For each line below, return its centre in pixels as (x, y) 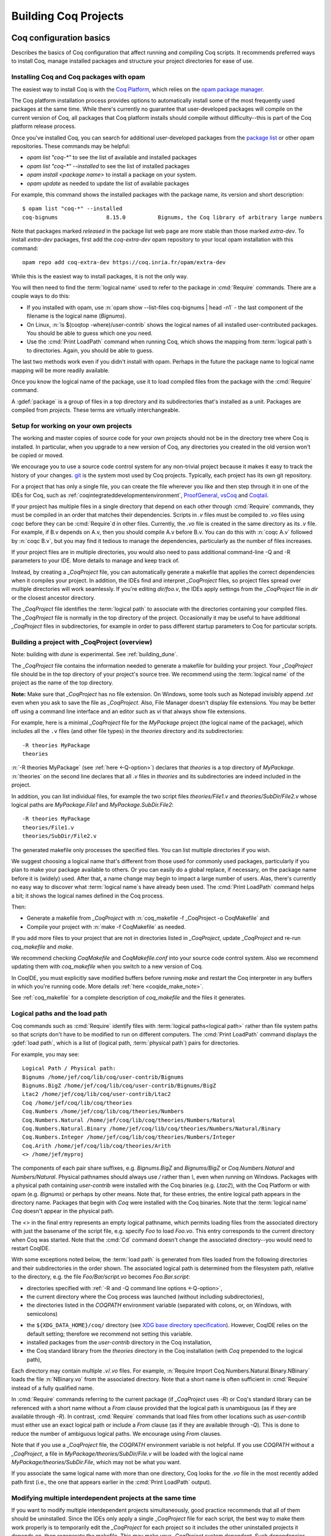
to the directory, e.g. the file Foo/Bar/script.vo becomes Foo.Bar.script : (101, 1277)
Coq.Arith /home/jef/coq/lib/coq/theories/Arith (97, 1146)
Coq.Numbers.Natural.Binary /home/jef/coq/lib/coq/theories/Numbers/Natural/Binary (152, 1128)
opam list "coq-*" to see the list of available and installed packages (112, 157)
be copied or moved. (38, 455)
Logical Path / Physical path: (69, 1068)
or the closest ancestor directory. (53, 598)
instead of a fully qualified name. (53, 1388)
